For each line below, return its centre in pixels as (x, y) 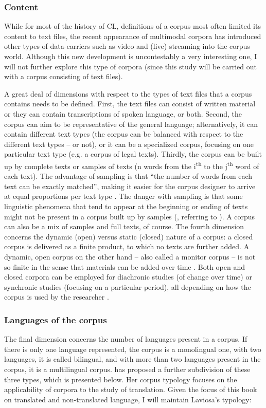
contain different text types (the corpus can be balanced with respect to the (124, 134)
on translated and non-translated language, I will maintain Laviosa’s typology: (128, 399)
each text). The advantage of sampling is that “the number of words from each (128, 176)
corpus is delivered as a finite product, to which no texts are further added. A (127, 246)
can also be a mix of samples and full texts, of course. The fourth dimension (124, 226)
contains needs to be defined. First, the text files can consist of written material (130, 104)
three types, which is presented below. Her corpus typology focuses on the (121, 379)
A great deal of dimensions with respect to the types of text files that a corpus (128, 93)
